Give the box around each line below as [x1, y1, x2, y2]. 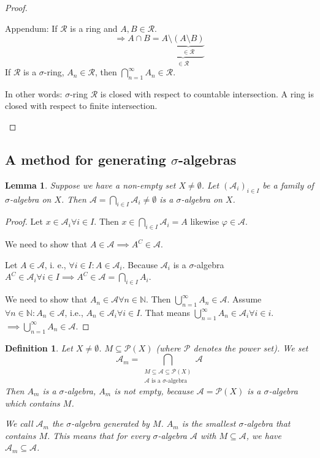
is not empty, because [114, 385, 194, 397]
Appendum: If [5, 21, 58, 34]
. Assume [227, 293, 262, 306]
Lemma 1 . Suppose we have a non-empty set [5, 178, 176, 191]
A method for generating [5, 150, 166, 169]
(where [156, 341, 181, 354]
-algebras [178, 150, 237, 169]
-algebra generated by [71, 417, 150, 430]
